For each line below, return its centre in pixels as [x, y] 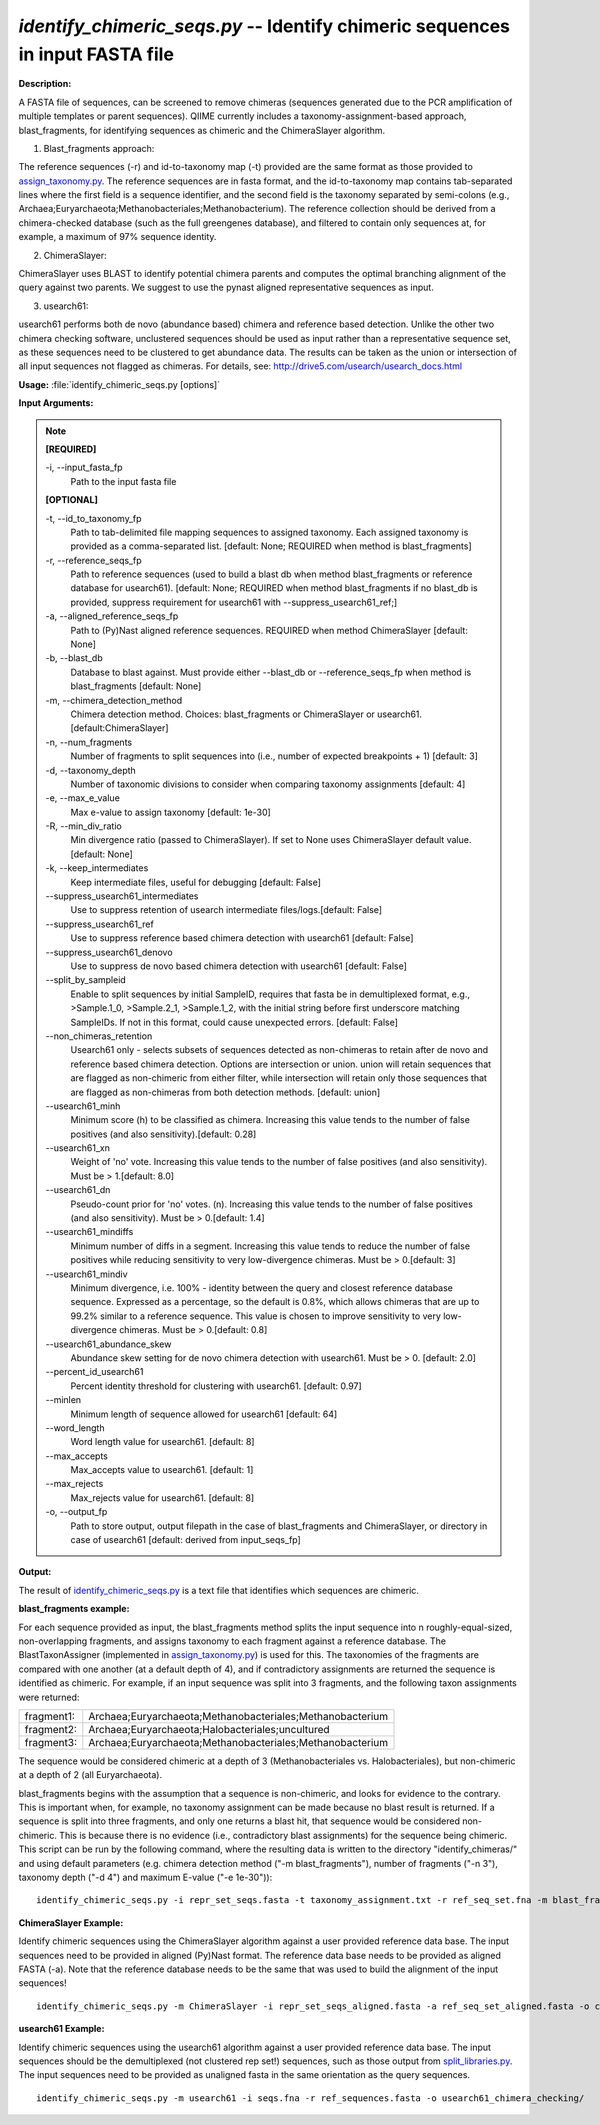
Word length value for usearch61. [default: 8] [162, 1442]
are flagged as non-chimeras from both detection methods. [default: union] [225, 1092]
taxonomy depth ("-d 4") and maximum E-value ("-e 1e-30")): [145, 1877]
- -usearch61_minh [83, 1106]
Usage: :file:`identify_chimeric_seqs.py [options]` [119, 384]
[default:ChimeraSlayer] [119, 728]
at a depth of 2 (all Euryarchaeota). [90, 1775]
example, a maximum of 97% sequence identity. [117, 237]
